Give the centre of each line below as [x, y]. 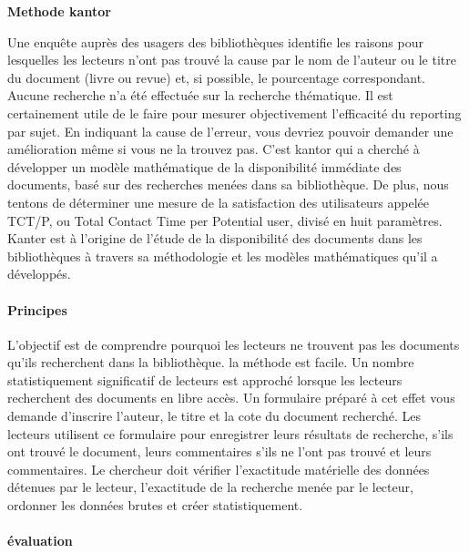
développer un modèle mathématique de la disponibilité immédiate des [204, 166]
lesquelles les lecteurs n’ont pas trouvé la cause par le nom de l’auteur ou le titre [232, 60]
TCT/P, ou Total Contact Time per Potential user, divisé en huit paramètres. [225, 220]
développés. [39, 274]
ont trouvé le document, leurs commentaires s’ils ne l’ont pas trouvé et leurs [219, 451]
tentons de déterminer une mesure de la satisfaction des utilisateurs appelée [219, 202]
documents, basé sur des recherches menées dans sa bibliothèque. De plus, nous [228, 184]
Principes [37, 309]
